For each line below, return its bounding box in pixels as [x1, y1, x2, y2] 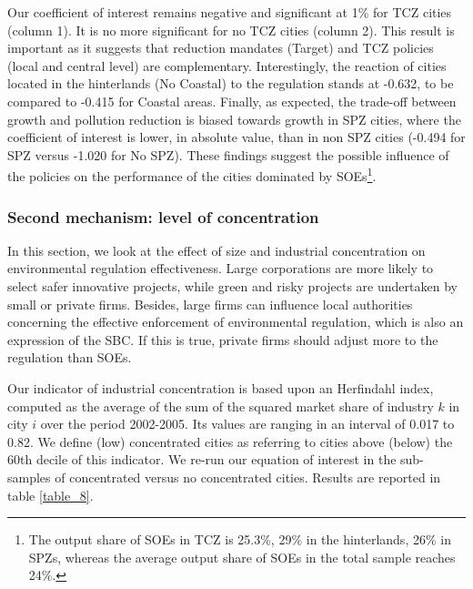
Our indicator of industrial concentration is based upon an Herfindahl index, [7, 378, 434, 397]
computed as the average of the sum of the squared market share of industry [7, 396, 434, 415]
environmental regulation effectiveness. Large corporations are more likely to [7, 259, 434, 278]
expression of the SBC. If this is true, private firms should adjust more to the [7, 330, 438, 349]
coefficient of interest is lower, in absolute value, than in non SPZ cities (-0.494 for [7, 127, 466, 147]
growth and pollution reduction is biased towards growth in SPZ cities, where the [7, 109, 461, 128]
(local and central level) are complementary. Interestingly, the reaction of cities [7, 56, 447, 75]
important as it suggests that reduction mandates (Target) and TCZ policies [7, 38, 434, 57]
